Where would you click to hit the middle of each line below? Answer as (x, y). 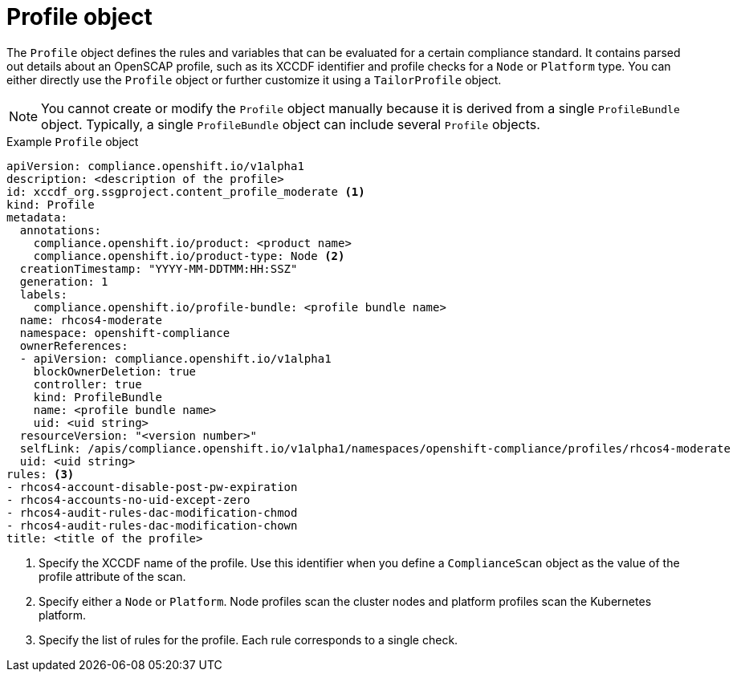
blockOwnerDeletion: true (115, 371)
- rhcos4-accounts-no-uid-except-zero (128, 499)
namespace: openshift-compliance (125, 333)
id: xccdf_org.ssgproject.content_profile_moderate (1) (186, 191)
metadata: (37, 217)
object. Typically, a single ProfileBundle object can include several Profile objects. (291, 124)
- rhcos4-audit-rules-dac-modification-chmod (152, 512)
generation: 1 (64, 281)
